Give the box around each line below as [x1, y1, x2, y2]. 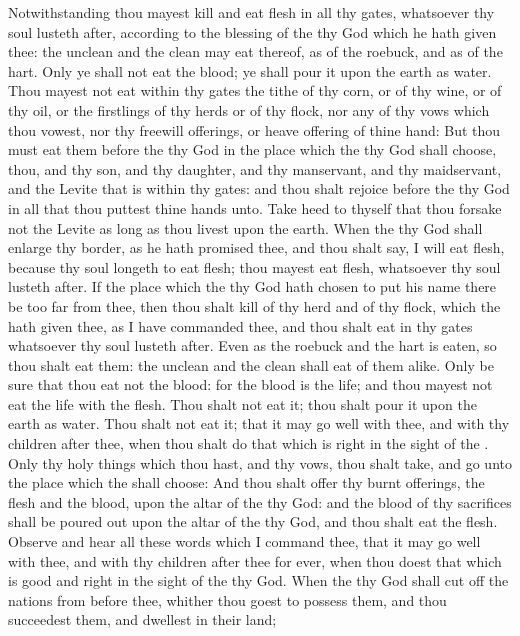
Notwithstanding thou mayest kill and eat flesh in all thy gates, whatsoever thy [8, 2, 495, 22]
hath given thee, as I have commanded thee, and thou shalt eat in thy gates [8, 315, 473, 336]
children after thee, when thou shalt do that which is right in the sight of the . [8, 433, 489, 454]
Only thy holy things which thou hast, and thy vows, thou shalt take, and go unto [8, 452, 512, 473]
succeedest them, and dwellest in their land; [8, 609, 277, 630]
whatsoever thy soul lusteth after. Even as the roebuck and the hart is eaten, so [8, 335, 497, 356]
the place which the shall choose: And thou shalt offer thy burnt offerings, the [8, 472, 485, 493]
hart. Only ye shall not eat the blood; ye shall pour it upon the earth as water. [8, 60, 492, 81]
